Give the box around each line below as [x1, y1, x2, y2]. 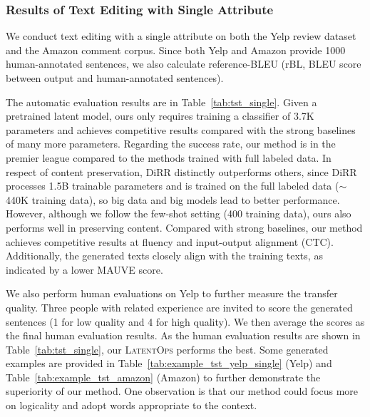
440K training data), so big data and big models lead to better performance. [6, 192, 340, 207]
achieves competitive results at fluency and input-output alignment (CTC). [6, 234, 334, 249]
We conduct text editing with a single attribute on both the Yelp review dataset [6, 29, 356, 43]
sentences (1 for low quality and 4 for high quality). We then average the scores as [6, 314, 365, 329]
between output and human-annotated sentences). [6, 71, 224, 85]
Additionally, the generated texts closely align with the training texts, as [6, 248, 323, 263]
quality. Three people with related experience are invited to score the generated [6, 299, 353, 314]
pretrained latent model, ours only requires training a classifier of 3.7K [6, 108, 314, 123]
